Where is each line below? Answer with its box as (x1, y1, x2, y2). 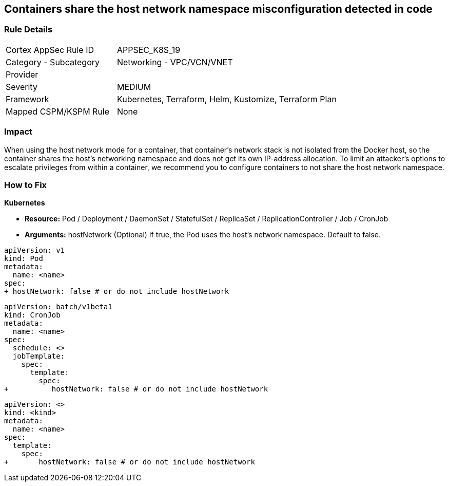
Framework (6, 94, 49, 104)
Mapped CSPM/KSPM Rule (6, 106, 110, 117)
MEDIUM (116, 81, 151, 92)
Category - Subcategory (6, 57, 100, 67)
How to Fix (4, 179, 47, 190)
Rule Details (4, 24, 53, 35)
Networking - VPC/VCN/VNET (116, 57, 233, 67)
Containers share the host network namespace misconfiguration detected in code (4, 3, 433, 15)
